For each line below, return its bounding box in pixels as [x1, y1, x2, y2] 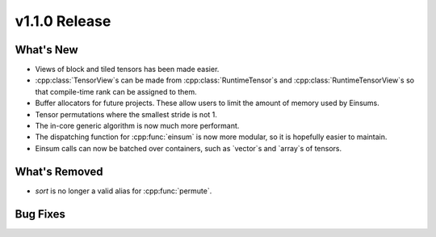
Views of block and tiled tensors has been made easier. [35, 65, 220, 74]
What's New [15, 43, 78, 57]
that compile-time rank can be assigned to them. [35, 87, 197, 96]
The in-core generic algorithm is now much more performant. [35, 121, 240, 131]
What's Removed [15, 164, 104, 178]
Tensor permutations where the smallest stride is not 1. [35, 109, 218, 119]
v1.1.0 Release [15, 12, 111, 30]
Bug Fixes [15, 207, 66, 221]
